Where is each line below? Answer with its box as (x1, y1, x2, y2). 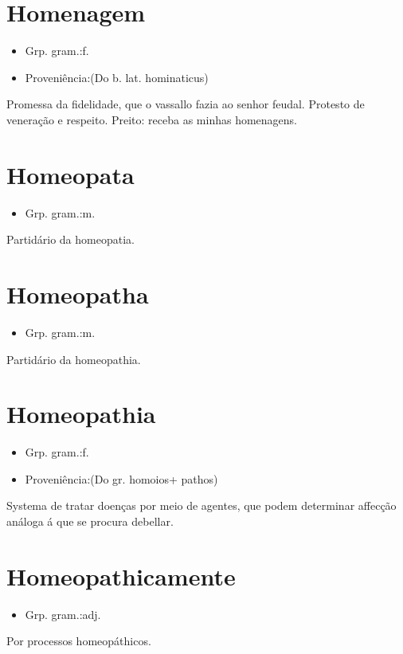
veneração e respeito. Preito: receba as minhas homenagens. (6, 111, 298, 127)
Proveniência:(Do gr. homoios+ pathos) (25, 470, 218, 487)
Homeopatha (6, 278, 149, 310)
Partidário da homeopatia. (6, 231, 135, 248)
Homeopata (6, 158, 135, 190)
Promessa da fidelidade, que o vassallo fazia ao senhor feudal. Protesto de (6, 96, 365, 112)
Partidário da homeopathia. (6, 350, 141, 367)
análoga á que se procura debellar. (6, 513, 174, 530)
